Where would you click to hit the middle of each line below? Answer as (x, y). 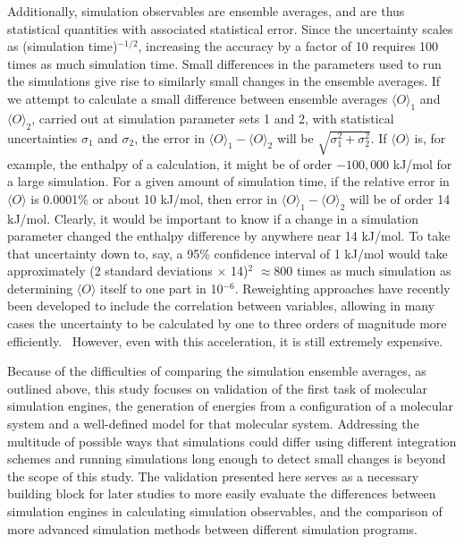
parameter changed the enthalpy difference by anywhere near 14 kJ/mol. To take (229, 236)
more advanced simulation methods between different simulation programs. (212, 528)
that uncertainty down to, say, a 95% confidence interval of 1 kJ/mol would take (228, 253)
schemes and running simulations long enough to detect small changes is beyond (227, 459)
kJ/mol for (422, 163)
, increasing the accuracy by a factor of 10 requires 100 (288, 46)
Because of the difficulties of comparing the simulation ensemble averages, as (217, 371)
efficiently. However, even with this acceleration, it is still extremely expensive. (225, 340)
